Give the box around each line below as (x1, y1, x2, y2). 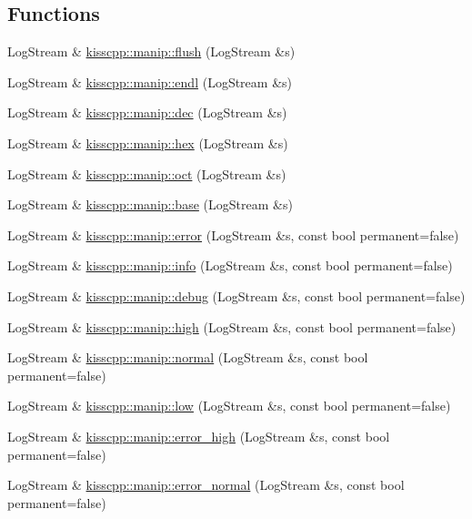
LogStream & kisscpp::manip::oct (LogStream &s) (7, 164, 286, 183)
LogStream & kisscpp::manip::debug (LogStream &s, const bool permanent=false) (7, 286, 466, 305)
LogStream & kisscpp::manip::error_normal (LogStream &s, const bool (7, 475, 405, 494)
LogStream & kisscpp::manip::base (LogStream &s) (7, 195, 293, 214)
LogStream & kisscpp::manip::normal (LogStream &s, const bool (7, 348, 368, 367)
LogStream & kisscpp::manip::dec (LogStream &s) (7, 103, 287, 122)
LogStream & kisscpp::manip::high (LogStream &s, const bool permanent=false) (7, 317, 457, 336)
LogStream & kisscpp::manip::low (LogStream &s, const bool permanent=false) (7, 396, 451, 415)
